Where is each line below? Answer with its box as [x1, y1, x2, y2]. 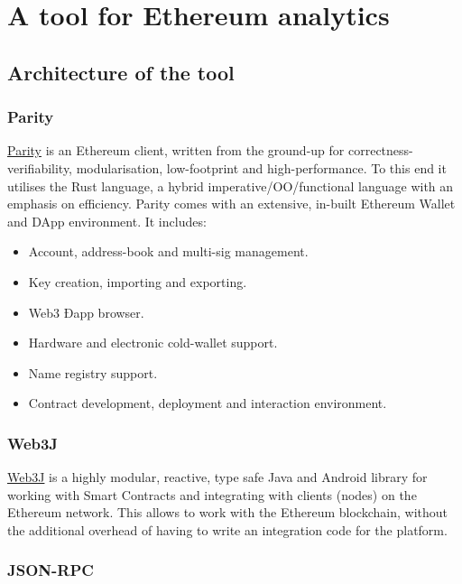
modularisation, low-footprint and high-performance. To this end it [76, 158, 447, 177]
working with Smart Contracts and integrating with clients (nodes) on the [7, 485, 417, 504]
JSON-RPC [7, 559, 94, 581]
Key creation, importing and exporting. [28, 272, 247, 291]
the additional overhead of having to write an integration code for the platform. [7, 520, 448, 539]
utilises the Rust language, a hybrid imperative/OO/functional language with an [7, 176, 454, 195]
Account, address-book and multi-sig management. [28, 242, 309, 261]
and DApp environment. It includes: [7, 211, 207, 230]
